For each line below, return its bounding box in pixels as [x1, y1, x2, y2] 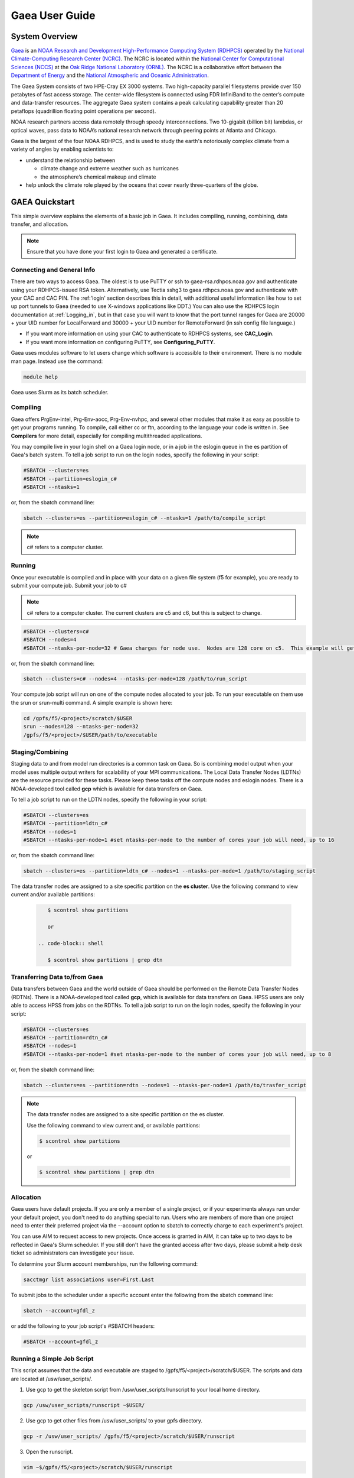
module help [23, 373, 58, 380]
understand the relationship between [25, 157, 116, 164]
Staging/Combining [11, 748, 68, 756]
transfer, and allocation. [11, 221, 69, 228]
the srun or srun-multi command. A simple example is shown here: [11, 699, 173, 706]
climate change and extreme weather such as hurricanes [40, 165, 179, 172]
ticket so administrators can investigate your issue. [11, 1249, 135, 1256]
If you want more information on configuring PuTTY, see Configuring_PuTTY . [25, 338, 215, 345]
